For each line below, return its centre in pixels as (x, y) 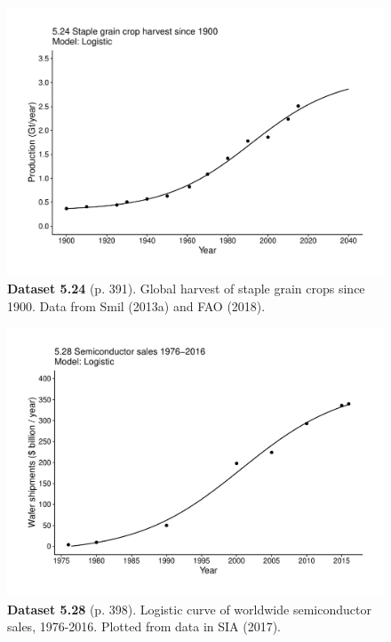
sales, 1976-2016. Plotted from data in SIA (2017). (144, 626)
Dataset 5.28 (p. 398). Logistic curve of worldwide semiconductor (189, 609)
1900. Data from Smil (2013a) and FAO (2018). (136, 305)
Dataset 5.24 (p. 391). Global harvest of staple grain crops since (186, 289)
